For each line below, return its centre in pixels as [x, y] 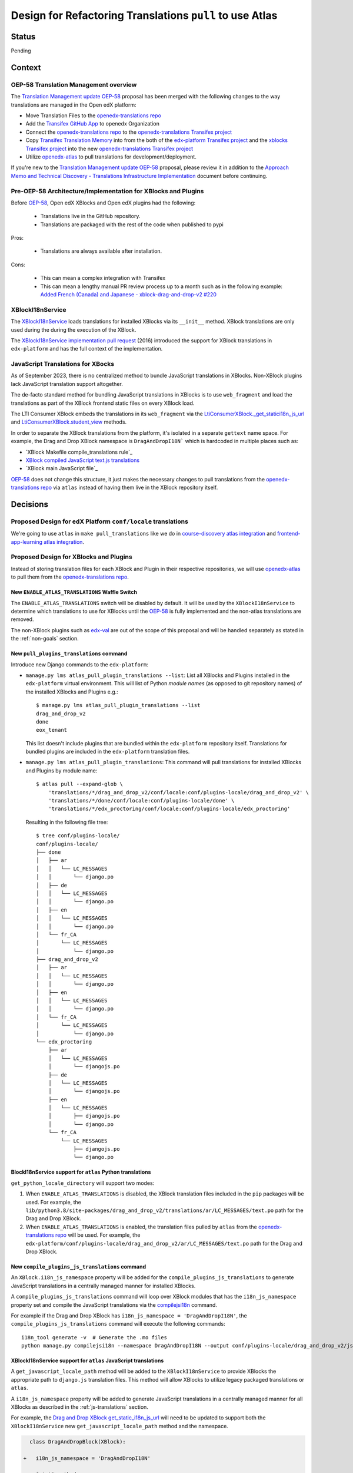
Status [23, 36]
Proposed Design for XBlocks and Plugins [71, 557]
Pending [21, 51]
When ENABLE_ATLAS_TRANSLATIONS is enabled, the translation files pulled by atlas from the [141, 1227]
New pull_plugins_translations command [69, 653]
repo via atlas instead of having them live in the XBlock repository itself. [129, 488]
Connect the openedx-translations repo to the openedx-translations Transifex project [129, 132]
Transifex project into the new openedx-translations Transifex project [109, 148]
